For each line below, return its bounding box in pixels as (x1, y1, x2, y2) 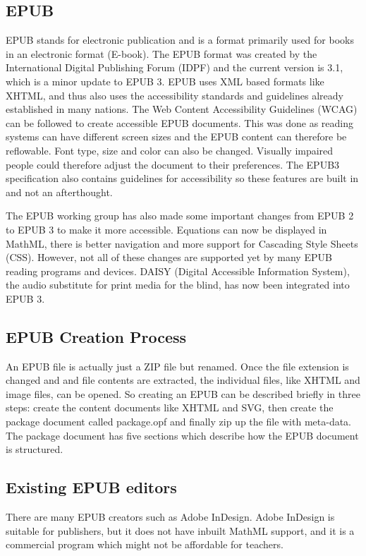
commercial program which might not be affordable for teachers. (6, 537, 283, 552)
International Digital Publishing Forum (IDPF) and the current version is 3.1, (6, 60, 343, 75)
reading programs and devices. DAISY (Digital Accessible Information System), (6, 263, 350, 278)
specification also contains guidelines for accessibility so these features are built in (6, 171, 359, 186)
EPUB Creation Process (6, 325, 187, 347)
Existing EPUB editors (6, 476, 177, 498)
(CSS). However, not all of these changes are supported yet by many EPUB (6, 250, 332, 265)
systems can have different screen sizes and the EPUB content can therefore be (6, 129, 347, 144)
